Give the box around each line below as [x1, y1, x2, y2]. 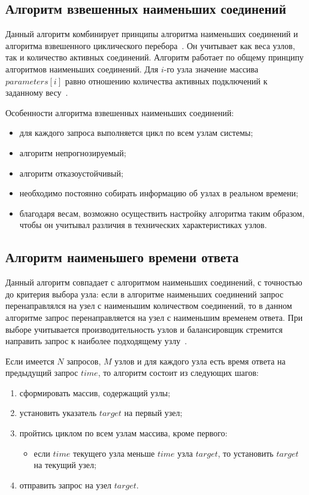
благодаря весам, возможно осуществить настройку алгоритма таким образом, [19, 206, 305, 219]
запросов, [66, 354, 101, 367]
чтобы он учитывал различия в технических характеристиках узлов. [19, 218, 267, 231]
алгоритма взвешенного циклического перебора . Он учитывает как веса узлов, [5, 39, 295, 51]
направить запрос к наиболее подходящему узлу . [5, 335, 187, 347]
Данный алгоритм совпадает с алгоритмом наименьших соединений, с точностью [5, 276, 302, 289]
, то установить [217, 447, 274, 459]
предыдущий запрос [5, 366, 78, 379]
